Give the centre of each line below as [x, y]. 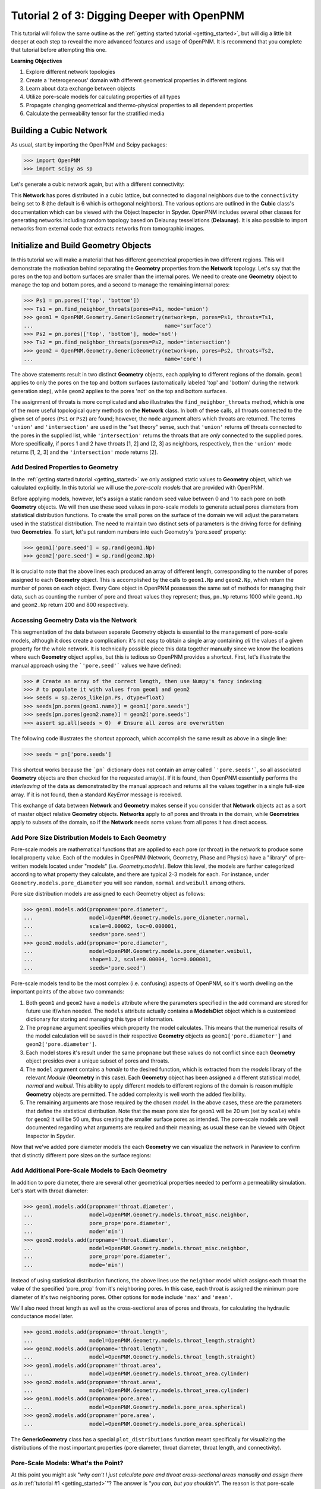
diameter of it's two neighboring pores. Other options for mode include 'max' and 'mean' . [122, 1297]
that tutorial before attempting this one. [59, 50]
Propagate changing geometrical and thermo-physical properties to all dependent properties [139, 105]
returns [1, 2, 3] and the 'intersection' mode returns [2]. [84, 452]
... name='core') [113, 359]
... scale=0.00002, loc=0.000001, [100, 926]
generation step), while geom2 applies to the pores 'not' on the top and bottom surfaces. [119, 391]
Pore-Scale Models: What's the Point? [67, 1463]
